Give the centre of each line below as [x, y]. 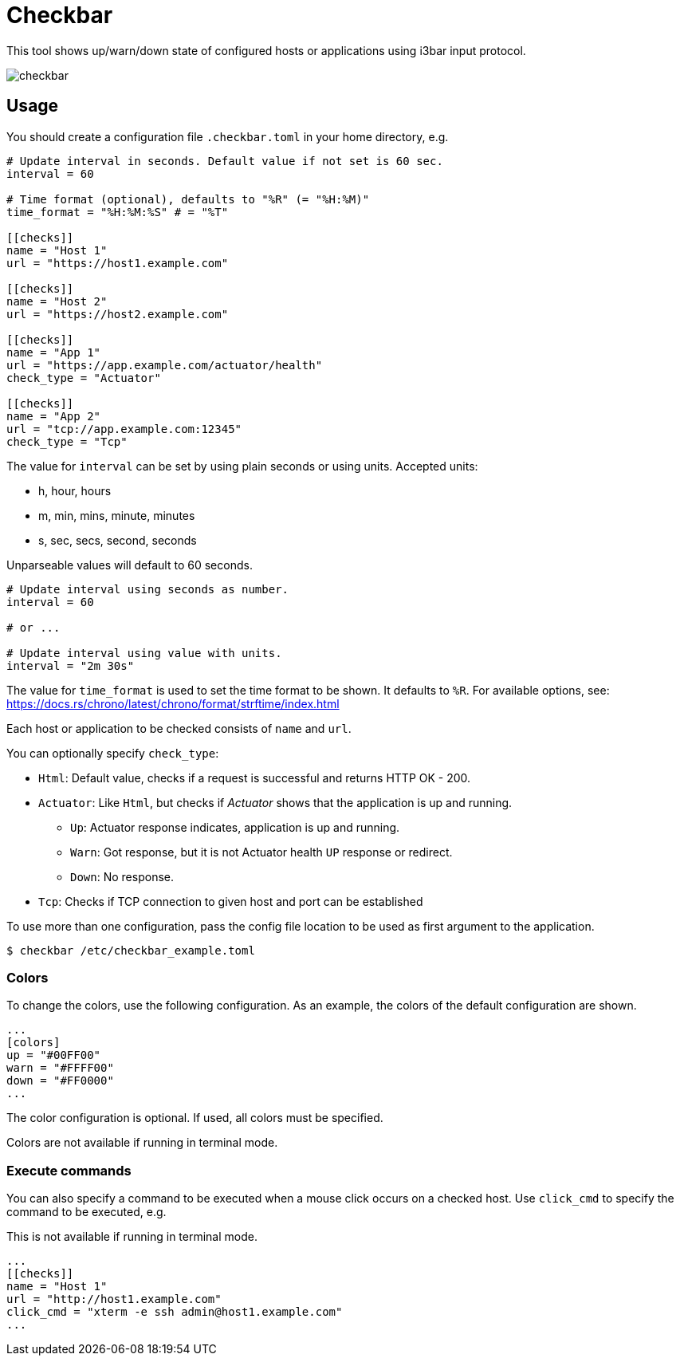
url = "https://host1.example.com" [118, 263]
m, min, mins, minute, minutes [117, 515]
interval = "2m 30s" [71, 665]
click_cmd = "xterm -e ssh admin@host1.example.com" [175, 1312]
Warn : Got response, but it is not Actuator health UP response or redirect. [261, 852]
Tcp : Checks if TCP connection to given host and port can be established [231, 901]
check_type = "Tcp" [67, 441]
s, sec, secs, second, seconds [118, 540]
